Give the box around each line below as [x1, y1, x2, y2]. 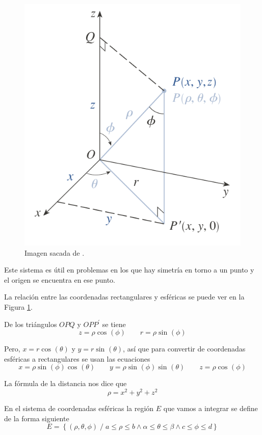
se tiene [102, 318, 126, 329]
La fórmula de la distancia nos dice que [4, 378, 127, 389]
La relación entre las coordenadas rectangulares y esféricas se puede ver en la [4, 291, 245, 302]
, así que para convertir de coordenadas [123, 343, 246, 354]
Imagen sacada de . [24, 247, 85, 258]
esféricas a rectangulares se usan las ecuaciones [4, 353, 150, 364]
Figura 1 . [4, 302, 33, 312]
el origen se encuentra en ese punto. [4, 274, 115, 285]
